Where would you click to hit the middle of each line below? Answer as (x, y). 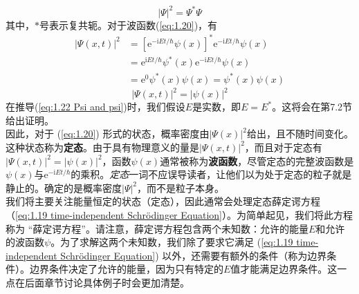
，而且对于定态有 (283, 147)
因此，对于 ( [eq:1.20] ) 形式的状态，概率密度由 (108, 134)
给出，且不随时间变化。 (300, 134)
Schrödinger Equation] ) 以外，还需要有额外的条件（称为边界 (194, 255)
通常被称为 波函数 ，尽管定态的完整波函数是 (257, 160)
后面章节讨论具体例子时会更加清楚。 (107, 282)
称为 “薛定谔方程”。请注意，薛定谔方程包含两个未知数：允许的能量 (157, 228)
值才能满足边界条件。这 (284, 269)
